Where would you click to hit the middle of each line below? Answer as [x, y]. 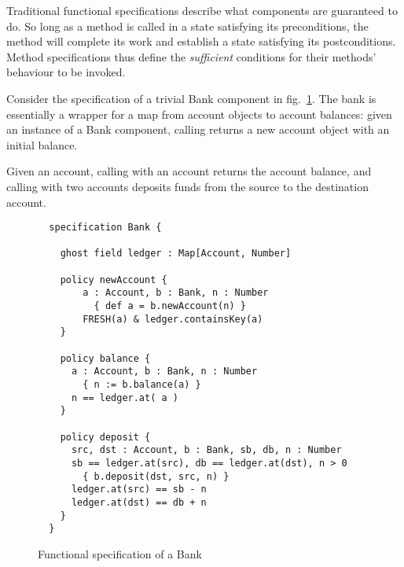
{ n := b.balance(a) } [142, 385]
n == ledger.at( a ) [125, 398]
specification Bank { [105, 228]
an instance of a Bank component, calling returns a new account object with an [198, 129]
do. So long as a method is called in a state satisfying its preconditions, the [187, 26]
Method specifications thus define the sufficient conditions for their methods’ [191, 56]
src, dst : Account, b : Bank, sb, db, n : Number [206, 450]
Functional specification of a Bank [120, 553]
